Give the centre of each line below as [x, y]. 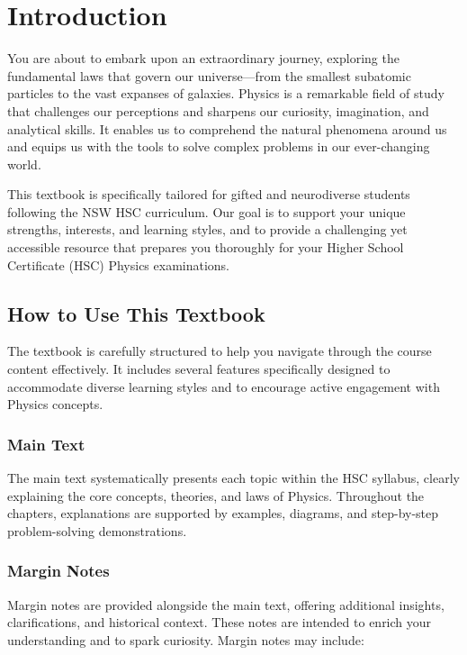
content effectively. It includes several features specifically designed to [199, 369]
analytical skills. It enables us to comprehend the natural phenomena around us [227, 128]
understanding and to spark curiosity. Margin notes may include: [186, 639]
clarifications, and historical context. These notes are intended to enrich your [220, 622]
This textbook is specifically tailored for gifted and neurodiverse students [209, 194]
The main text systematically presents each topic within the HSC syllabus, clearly [233, 478]
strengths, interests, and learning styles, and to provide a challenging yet [207, 229]
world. [24, 164]
